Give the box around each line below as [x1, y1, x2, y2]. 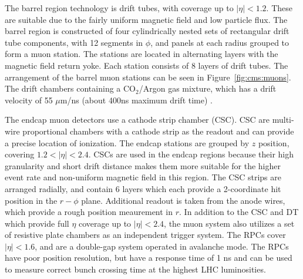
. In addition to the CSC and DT [179, 206, 299, 218]
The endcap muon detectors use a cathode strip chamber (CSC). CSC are [5, 113, 270, 126]
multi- [272, 113, 294, 126]
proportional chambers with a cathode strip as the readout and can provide [22, 125, 294, 137]
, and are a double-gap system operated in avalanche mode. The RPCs [35, 240, 289, 252]
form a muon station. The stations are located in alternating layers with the [5, 48, 278, 60]
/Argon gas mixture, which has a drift [139, 82, 277, 95]
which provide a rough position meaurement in [5, 206, 173, 218]
